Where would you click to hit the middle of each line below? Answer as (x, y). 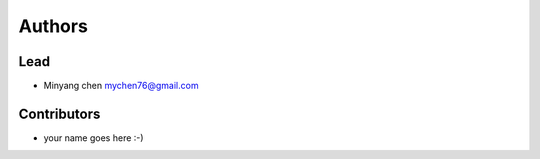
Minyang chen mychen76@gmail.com (121, 86)
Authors (53, 26)
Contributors (59, 113)
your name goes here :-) (93, 137)
